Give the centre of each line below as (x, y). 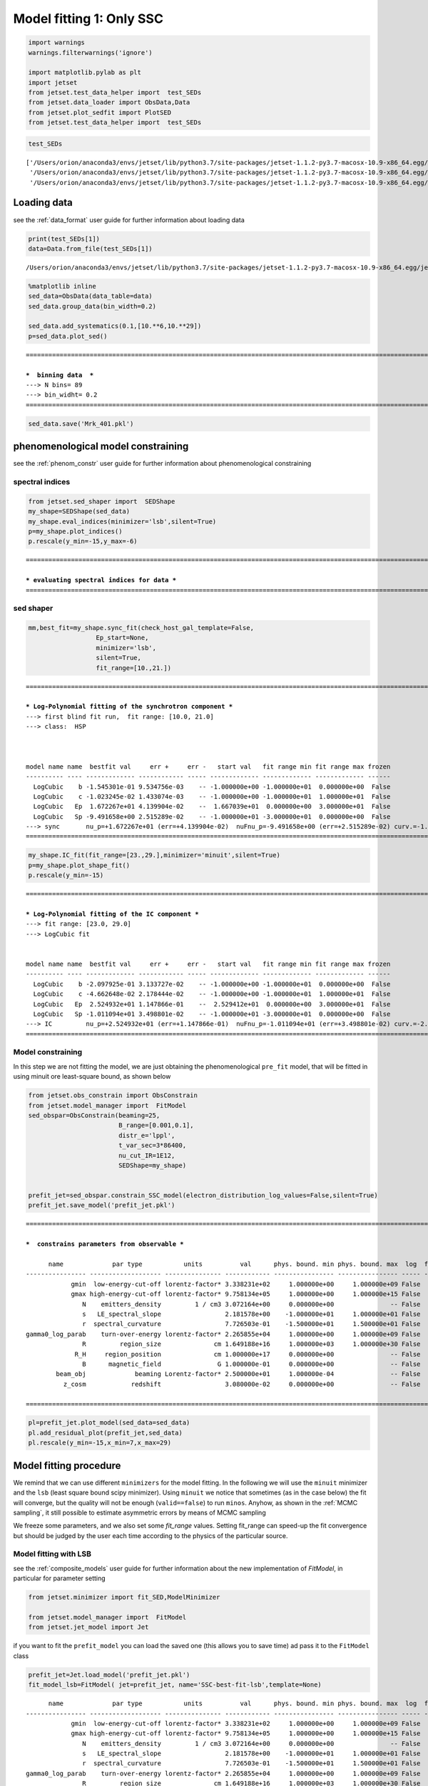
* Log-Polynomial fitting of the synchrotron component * (129, 707)
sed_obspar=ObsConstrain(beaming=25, (94, 1115)
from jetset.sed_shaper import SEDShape (102, 501)
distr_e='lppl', (147, 1135)
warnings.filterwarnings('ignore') (90, 53)
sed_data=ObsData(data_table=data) (90, 296)
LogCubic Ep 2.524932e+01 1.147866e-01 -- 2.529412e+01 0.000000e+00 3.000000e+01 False (212, 1004)
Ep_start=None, (122, 638)
